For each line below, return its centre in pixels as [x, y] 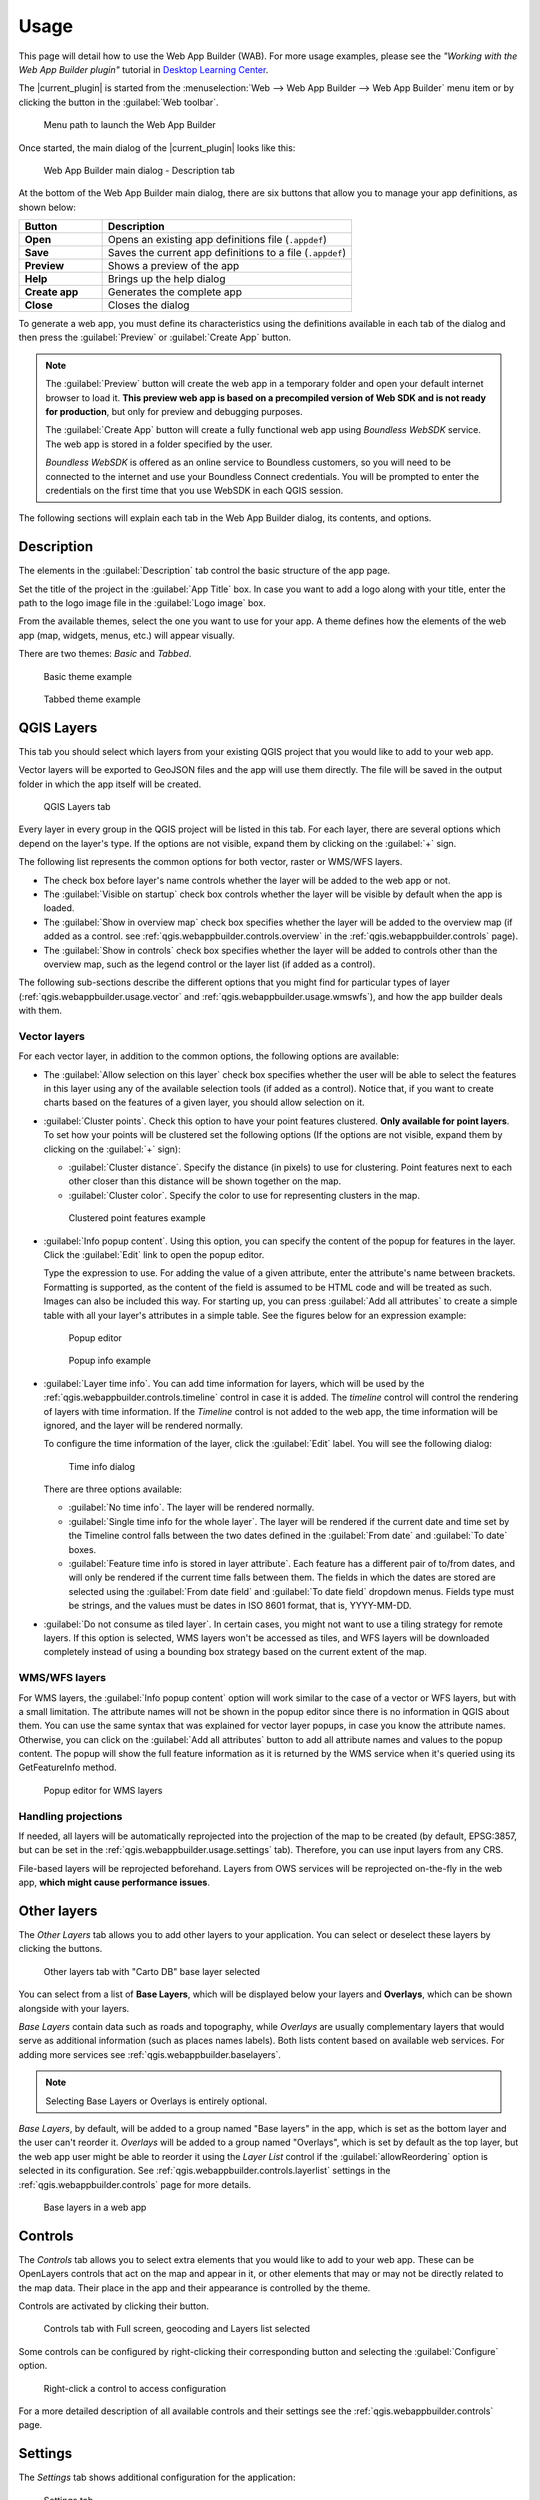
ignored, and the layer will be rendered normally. [143, 1425]
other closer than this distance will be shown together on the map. [205, 1181]
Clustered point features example [137, 1218]
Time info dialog [101, 1466]
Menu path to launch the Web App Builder [130, 125]
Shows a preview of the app [173, 266]
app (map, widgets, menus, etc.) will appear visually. [126, 635]
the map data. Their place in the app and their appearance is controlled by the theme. [194, 2287]
